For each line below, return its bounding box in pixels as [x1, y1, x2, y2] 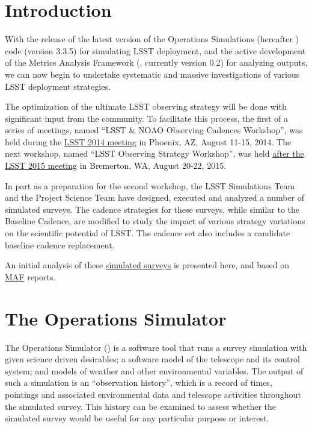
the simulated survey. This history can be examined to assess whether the [5, 400, 277, 412]
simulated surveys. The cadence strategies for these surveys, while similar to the [5, 203, 300, 215]
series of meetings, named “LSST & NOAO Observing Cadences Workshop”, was [5, 124, 303, 136]
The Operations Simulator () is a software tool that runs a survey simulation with [5, 341, 307, 353]
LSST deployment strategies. [5, 80, 111, 92]
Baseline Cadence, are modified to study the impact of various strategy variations [5, 215, 305, 227]
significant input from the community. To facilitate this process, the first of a [5, 112, 289, 124]
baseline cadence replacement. [5, 238, 115, 251]
